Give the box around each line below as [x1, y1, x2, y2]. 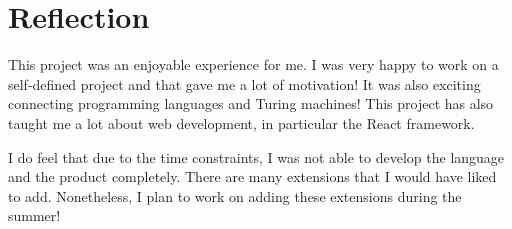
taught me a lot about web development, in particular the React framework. [8, 112, 475, 133]
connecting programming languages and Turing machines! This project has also [8, 93, 494, 114]
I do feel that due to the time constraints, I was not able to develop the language [8, 146, 505, 167]
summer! [8, 205, 61, 226]
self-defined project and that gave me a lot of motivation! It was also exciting [8, 73, 481, 94]
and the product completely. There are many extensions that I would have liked [8, 166, 497, 187]
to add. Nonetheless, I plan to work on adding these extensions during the [8, 185, 462, 206]
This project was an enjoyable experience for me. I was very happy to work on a [8, 54, 499, 75]
